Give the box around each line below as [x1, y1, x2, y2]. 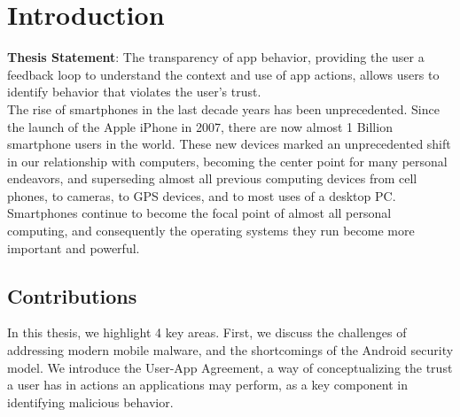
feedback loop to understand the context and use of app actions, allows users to [7, 65, 440, 83]
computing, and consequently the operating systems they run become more [7, 221, 415, 240]
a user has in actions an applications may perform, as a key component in [7, 375, 408, 394]
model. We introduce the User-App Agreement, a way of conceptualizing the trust [7, 358, 453, 376]
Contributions [7, 282, 137, 309]
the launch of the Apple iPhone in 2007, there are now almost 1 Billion [7, 117, 393, 135]
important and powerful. [7, 238, 140, 257]
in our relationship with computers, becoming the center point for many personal [7, 151, 448, 170]
